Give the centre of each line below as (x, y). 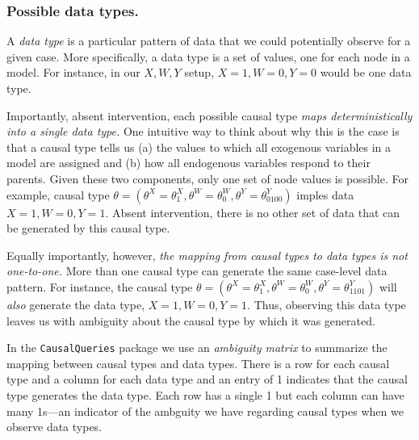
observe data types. (54, 427)
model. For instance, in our (73, 72)
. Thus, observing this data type (327, 304)
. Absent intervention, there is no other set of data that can (253, 212)
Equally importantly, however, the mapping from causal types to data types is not (207, 255)
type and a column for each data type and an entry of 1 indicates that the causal (207, 379)
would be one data (366, 72)
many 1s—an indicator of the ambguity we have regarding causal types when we (205, 411)
